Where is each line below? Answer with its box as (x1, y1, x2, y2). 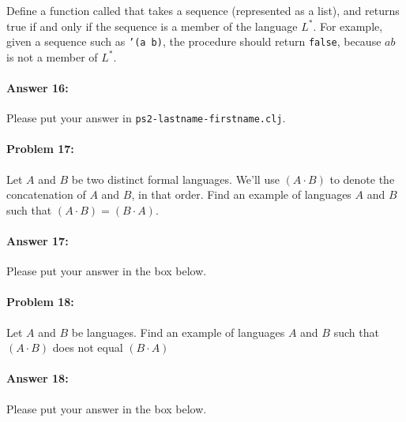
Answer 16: (6, 80, 69, 96)
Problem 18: (6, 293, 74, 310)
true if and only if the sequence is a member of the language (6, 17, 298, 34)
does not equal (52, 339, 123, 356)
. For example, (313, 17, 383, 34)
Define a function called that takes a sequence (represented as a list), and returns (6, 2, 400, 18)
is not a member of (6, 48, 98, 65)
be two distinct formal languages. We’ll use (71, 170, 280, 187)
